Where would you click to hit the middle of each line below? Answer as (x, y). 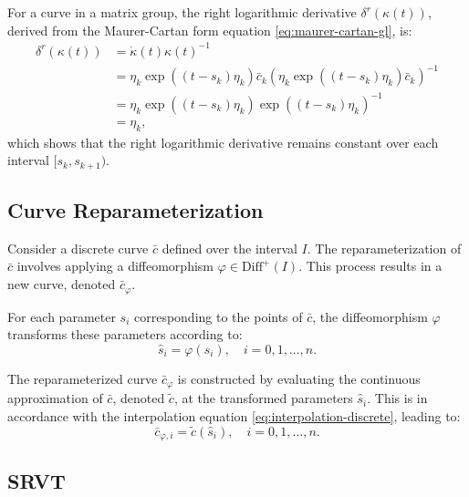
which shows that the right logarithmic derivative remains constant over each (223, 142)
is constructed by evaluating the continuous (299, 378)
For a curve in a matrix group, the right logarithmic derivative (182, 12)
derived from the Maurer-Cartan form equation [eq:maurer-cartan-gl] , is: (210, 30)
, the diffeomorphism (370, 316)
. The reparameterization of (384, 248)
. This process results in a (370, 266)
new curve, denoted (62, 284)
